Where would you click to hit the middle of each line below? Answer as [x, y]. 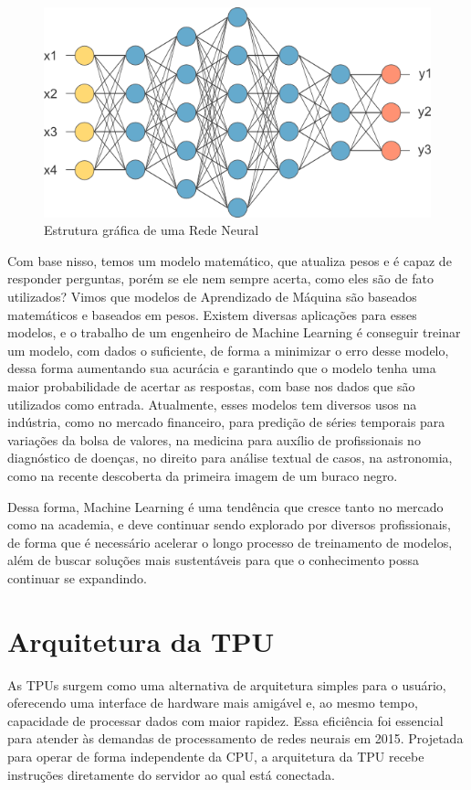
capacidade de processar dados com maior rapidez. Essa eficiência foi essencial [225, 720]
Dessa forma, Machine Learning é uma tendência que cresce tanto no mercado [225, 506]
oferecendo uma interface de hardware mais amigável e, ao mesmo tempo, [213, 703]
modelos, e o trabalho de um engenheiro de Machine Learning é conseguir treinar [234, 332]
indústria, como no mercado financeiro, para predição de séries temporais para [226, 422]
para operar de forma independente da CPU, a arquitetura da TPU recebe [216, 756]
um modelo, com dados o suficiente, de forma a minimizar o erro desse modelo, [228, 350]
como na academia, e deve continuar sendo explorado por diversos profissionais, [229, 524]
